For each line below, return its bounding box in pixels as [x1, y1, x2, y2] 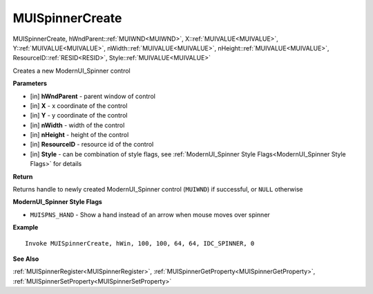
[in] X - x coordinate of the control [30, 101, 128, 110]
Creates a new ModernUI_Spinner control [12, 66, 131, 75]
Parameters [12, 80, 48, 88]
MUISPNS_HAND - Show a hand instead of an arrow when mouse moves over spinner [30, 210, 271, 219]
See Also [12, 255, 39, 263]
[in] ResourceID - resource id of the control [30, 140, 154, 149]
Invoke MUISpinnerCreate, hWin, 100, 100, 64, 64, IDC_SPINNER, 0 [25, 239, 255, 247]
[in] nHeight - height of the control [30, 131, 129, 139]
